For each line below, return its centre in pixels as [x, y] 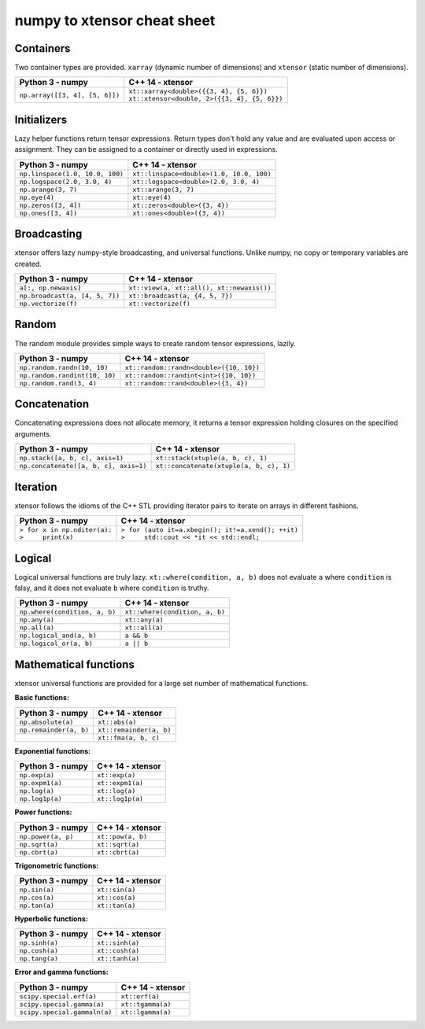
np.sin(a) [37, 889]
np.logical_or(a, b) [56, 644]
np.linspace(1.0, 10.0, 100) [72, 173]
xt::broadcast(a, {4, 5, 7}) [181, 296]
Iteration [36, 487]
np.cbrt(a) [39, 852]
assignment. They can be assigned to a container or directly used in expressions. [146, 149]
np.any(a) [37, 620]
